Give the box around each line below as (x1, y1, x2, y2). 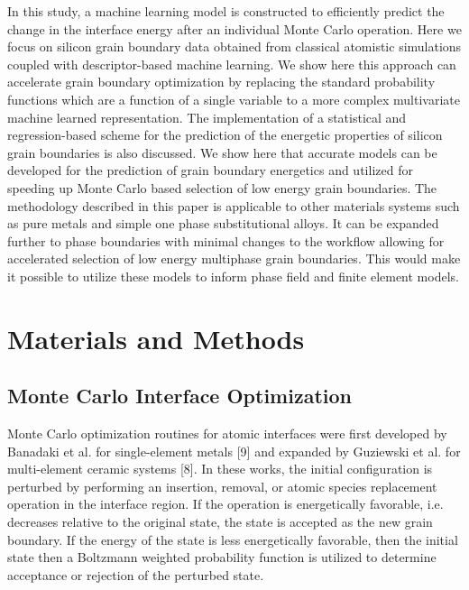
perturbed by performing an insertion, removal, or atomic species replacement (7, 476, 437, 495)
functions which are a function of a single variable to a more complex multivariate (7, 89, 460, 108)
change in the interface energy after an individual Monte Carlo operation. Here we (7, 19, 462, 38)
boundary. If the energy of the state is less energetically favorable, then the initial (7, 530, 458, 549)
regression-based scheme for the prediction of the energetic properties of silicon (7, 125, 443, 144)
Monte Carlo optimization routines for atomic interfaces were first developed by (7, 424, 447, 443)
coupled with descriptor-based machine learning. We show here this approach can (7, 54, 456, 73)
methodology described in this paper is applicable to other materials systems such (7, 196, 460, 215)
